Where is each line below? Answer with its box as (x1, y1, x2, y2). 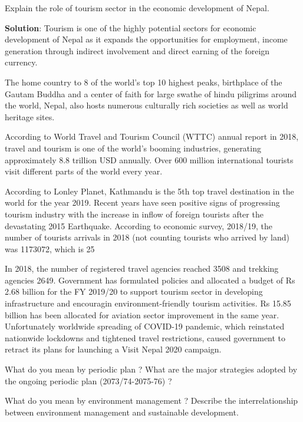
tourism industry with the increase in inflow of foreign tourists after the (5, 207, 264, 220)
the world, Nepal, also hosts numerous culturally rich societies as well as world (5, 99, 288, 111)
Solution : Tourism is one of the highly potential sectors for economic (5, 21, 256, 34)
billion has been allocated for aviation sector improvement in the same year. (5, 308, 279, 321)
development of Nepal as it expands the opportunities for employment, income (5, 33, 288, 45)
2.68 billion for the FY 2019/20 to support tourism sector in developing (5, 285, 263, 298)
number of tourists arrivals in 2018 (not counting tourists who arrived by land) (5, 231, 289, 243)
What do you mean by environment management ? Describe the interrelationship (5, 394, 298, 407)
